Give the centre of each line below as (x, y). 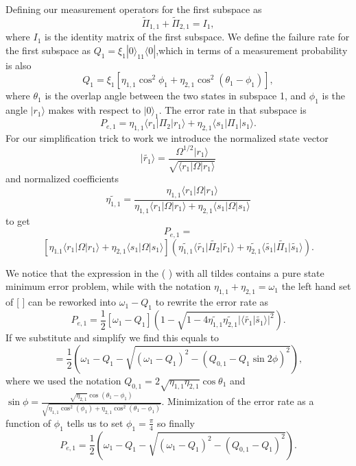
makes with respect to (94, 110)
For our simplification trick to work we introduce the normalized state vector (167, 137)
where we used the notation (63, 380)
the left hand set (316, 286)
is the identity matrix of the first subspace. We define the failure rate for (197, 37)
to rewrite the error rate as (212, 302)
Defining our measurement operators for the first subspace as (134, 9)
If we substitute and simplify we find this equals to (112, 338)
